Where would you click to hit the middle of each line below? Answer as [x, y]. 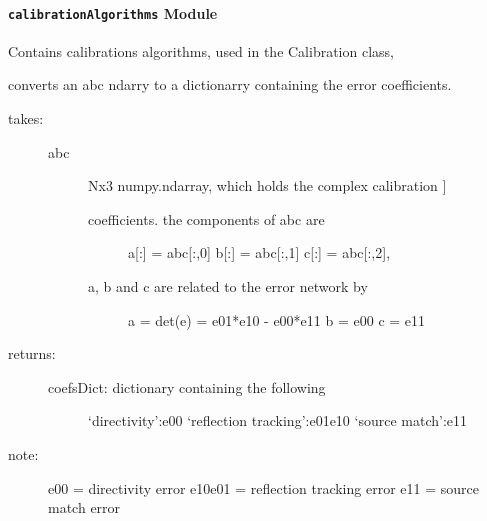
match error [84, 507]
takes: [26, 118]
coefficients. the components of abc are [206, 218]
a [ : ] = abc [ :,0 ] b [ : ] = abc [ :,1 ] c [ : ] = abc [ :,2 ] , [259, 252]
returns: [32, 353]
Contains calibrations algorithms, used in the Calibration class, [201, 50]
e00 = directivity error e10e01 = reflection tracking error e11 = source [263, 487]
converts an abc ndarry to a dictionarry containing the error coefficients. [230, 84]
